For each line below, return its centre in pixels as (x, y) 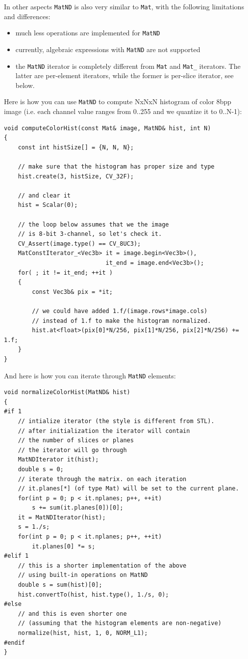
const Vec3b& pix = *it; (72, 292)
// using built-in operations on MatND (83, 575)
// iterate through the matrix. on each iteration (102, 479)
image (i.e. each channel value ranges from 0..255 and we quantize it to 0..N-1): (123, 111)
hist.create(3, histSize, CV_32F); (76, 176)
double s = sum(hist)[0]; (60, 585)
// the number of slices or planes (76, 441)
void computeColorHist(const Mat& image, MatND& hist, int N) (108, 128)
